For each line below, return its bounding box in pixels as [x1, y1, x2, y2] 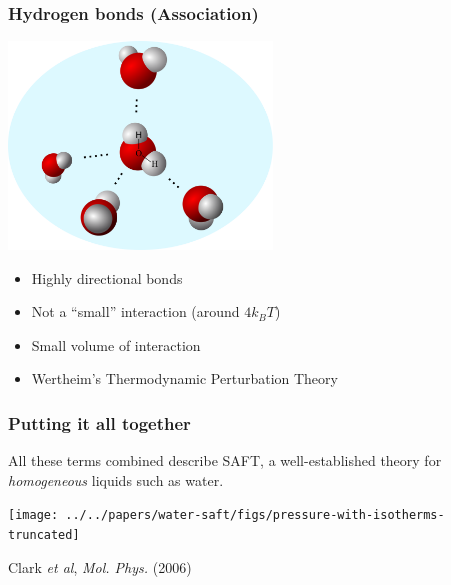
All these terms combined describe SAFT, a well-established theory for [8, 450, 442, 471]
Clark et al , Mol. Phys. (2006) [8, 556, 192, 577]
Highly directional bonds [31, 267, 183, 288]
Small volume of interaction [31, 334, 201, 355]
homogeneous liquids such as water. [8, 469, 224, 490]
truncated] [8, 528, 80, 542]
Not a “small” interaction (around [31, 301, 240, 322]
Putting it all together [8, 410, 191, 435]
